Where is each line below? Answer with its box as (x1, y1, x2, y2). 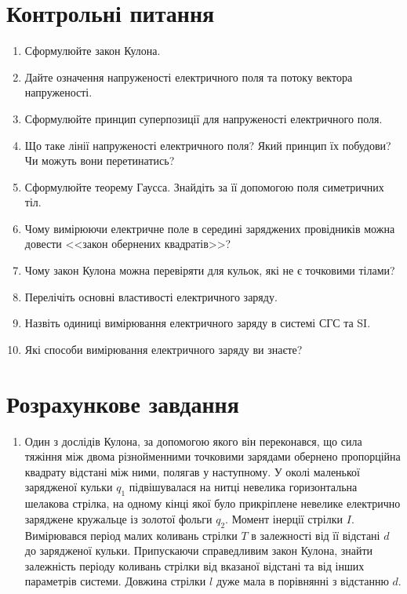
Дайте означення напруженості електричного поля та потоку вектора (24, 68, 353, 85)
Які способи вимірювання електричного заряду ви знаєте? (24, 341, 303, 357)
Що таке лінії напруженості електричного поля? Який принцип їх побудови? (24, 137, 391, 153)
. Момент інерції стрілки (225, 510, 343, 527)
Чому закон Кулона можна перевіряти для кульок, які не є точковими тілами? (24, 262, 395, 279)
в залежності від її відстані (251, 527, 380, 543)
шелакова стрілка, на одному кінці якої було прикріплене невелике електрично (24, 495, 401, 512)
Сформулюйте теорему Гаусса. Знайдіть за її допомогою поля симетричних (24, 178, 384, 195)
